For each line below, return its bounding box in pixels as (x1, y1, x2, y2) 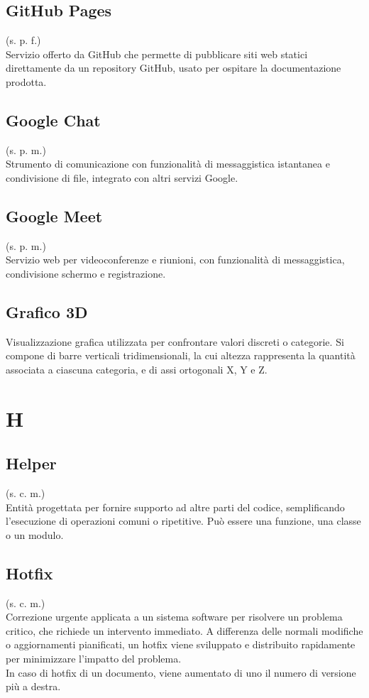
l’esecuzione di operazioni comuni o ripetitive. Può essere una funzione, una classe (6, 513, 361, 528)
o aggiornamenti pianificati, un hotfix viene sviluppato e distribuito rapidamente (6, 637, 356, 652)
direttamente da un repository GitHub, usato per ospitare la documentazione (6, 60, 341, 75)
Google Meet (6, 205, 103, 227)
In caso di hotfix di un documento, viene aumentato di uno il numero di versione (6, 665, 356, 680)
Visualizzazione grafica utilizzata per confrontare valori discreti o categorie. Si (6, 334, 344, 349)
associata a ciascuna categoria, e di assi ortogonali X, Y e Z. (6, 361, 268, 376)
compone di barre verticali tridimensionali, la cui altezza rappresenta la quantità (6, 348, 356, 363)
